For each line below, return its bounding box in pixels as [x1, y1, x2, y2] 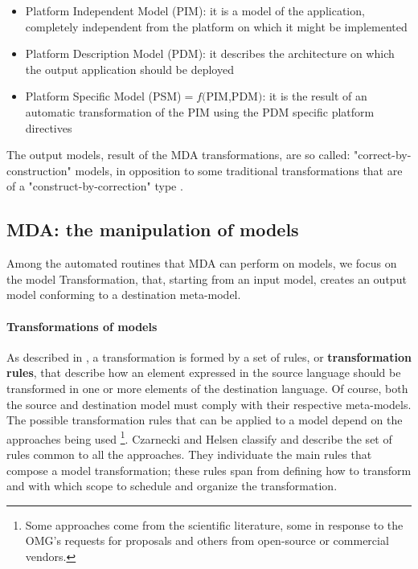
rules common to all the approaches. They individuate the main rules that [6, 445, 372, 462]
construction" [6, 162, 72, 178]
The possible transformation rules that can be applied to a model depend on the [6, 411, 403, 428]
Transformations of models [6, 317, 158, 334]
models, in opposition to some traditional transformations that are [75, 162, 403, 178]
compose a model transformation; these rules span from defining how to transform [6, 461, 412, 478]
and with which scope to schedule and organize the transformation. [6, 477, 338, 494]
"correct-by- [354, 146, 412, 163]
